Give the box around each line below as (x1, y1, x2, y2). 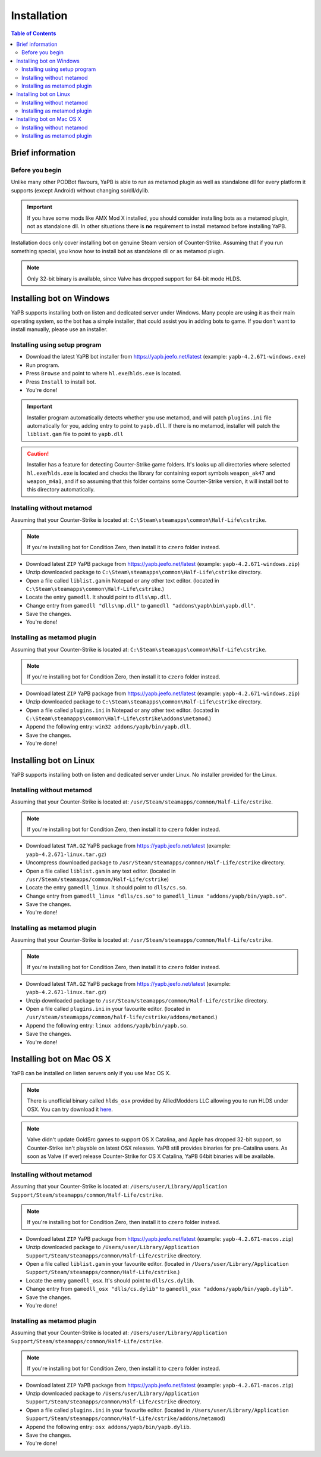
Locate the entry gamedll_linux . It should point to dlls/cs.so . (26, 884, 187, 891)
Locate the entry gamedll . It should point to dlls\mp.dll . (26, 593, 172, 601)
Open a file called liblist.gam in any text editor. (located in (26, 867, 176, 874)
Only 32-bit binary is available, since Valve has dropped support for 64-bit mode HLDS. (27, 275, 241, 282)
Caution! (27, 450, 49, 457)
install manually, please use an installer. (11, 326, 108, 333)
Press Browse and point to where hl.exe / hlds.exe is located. (26, 370, 181, 377)
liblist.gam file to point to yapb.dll (27, 431, 124, 438)
